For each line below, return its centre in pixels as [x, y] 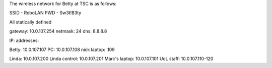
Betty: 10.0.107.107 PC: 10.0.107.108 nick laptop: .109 [62, 49]
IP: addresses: [24, 40]
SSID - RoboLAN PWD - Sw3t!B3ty [45, 13]
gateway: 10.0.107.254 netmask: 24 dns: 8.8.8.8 [58, 31]
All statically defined [30, 22]
